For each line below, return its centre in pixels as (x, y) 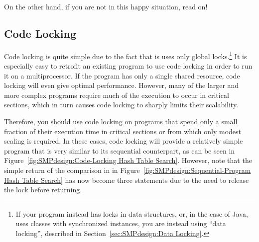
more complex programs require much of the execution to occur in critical (117, 95)
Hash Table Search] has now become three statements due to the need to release (127, 180)
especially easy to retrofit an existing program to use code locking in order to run (128, 66)
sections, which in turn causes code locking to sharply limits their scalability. (121, 105)
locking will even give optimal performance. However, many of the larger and (122, 85)
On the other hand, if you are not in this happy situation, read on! (106, 6)
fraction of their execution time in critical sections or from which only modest (123, 131)
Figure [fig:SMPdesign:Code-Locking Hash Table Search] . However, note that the (128, 160)
